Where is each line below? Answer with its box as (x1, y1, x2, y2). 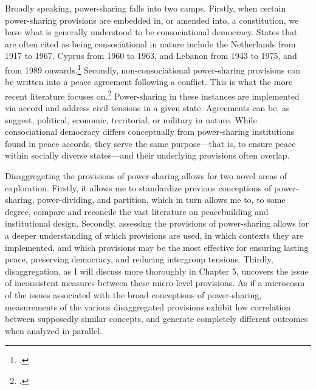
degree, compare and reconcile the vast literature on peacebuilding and (5, 205, 269, 217)
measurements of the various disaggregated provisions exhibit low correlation (5, 300, 291, 313)
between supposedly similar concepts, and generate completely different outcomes (5, 312, 308, 325)
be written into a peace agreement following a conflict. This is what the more (5, 75, 293, 88)
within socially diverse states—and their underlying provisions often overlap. (5, 149, 290, 162)
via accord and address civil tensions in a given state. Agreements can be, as (5, 101, 290, 114)
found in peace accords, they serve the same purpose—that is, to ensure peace (5, 137, 296, 149)
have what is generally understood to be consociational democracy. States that (5, 26, 298, 38)
